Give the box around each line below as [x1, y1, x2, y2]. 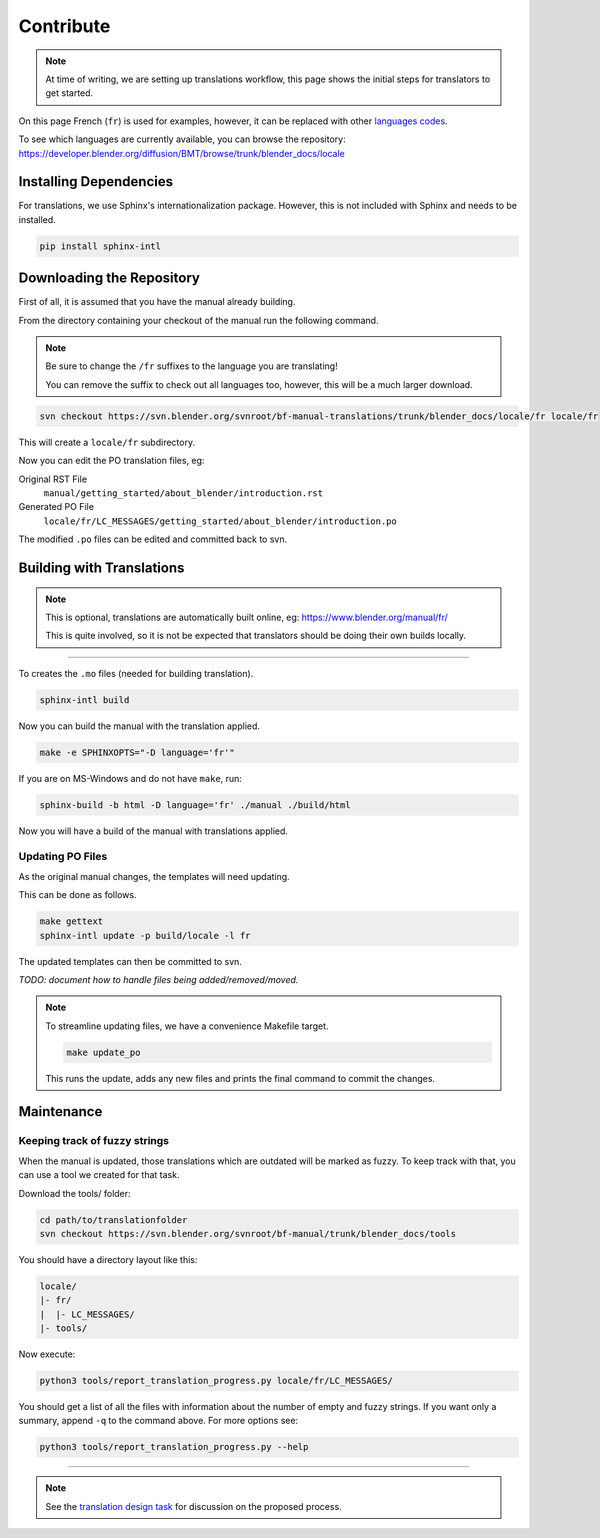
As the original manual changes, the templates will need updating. [18, 870, 290, 882]
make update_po [66, 1046, 141, 1058]
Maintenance [18, 1103, 103, 1120]
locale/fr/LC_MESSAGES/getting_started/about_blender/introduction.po [43, 515, 397, 527]
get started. [45, 87, 94, 99]
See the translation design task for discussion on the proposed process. [45, 1500, 342, 1512]
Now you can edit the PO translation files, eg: [18, 455, 205, 467]
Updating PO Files [18, 850, 108, 864]
